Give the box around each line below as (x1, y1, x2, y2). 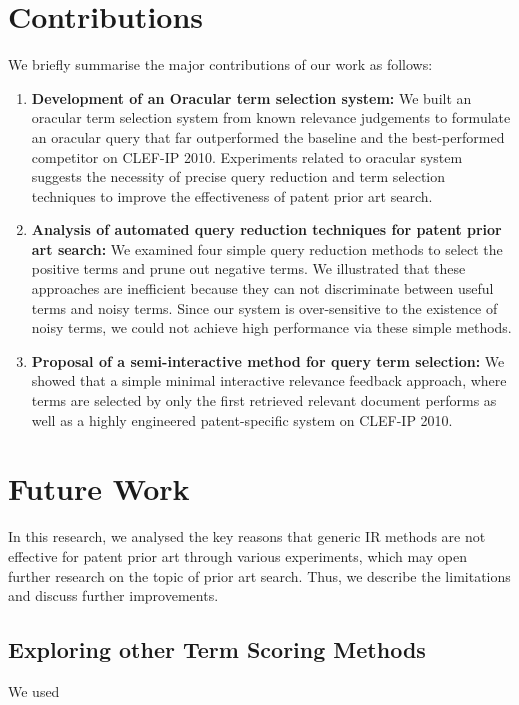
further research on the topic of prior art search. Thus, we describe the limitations (8, 565, 511, 586)
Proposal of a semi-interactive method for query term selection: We (31, 350, 505, 371)
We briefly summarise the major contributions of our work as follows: (8, 54, 433, 75)
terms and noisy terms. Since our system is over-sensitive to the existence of (31, 297, 498, 318)
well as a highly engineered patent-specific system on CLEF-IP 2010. (31, 409, 453, 430)
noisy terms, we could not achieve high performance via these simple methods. (31, 317, 512, 338)
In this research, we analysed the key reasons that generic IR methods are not (8, 526, 486, 547)
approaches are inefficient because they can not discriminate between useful (31, 278, 494, 299)
